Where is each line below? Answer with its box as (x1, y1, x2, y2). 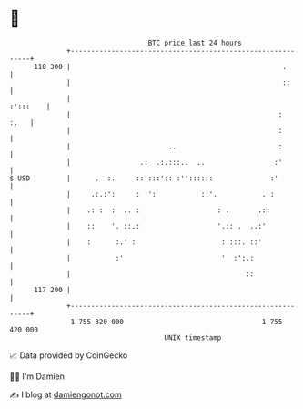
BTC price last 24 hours (147, 38, 243, 47)
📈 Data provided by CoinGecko (9, 350, 128, 361)
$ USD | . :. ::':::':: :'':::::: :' (9, 173, 279, 183)
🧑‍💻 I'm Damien (9, 371, 66, 382)
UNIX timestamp (164, 332, 222, 343)
